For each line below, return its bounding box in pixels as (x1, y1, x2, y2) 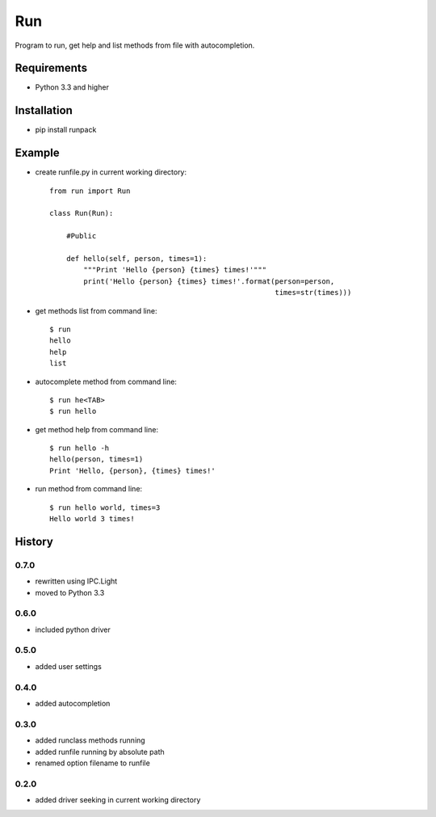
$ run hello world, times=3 (49, 503, 161, 512)
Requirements (15, 61, 88, 75)
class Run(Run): (49, 208, 114, 218)
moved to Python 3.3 (35, 587, 105, 597)
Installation (15, 103, 73, 117)
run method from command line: (35, 484, 143, 494)
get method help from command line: (35, 424, 159, 434)
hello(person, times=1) (49, 455, 144, 464)
